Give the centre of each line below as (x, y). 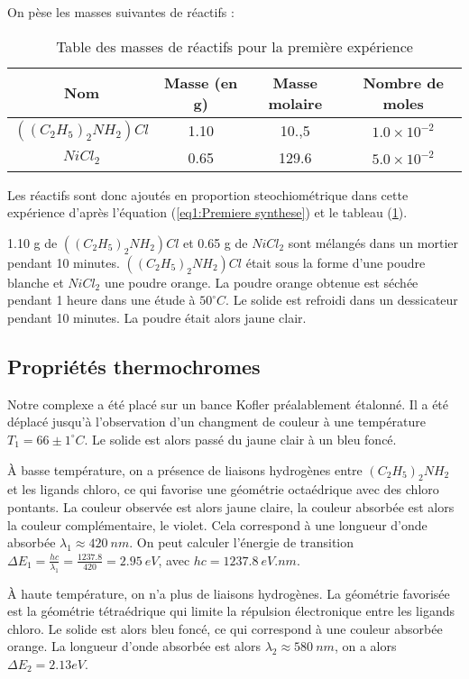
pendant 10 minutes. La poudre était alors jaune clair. (157, 317)
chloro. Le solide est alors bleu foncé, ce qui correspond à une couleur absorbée (225, 628)
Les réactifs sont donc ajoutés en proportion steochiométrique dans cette (208, 194)
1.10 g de (32, 242)
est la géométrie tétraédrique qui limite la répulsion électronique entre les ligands (231, 611)
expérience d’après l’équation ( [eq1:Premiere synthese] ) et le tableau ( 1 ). (207, 212)
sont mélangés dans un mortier (373, 242)
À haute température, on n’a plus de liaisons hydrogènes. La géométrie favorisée (229, 593)
